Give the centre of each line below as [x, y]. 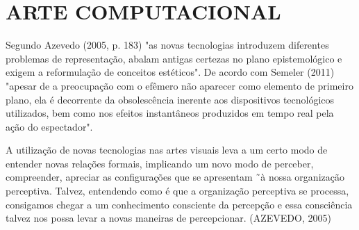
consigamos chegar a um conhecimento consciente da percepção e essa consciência [179, 204]
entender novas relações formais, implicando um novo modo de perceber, [160, 163]
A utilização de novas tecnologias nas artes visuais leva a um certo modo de [167, 150]
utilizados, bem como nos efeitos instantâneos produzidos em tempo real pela [170, 113]
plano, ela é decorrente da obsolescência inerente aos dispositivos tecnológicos [170, 99]
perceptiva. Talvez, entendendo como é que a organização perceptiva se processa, [177, 191]
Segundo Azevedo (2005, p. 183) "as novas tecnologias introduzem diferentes [167, 45]
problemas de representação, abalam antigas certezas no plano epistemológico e [174, 58]
